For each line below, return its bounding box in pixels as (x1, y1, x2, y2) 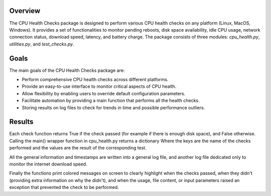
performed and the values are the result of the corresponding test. (9, 145, 147, 151)
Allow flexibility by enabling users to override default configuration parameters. (22, 90, 186, 96)
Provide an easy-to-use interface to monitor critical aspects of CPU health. (22, 83, 177, 90)
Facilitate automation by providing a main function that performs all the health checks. (22, 98, 200, 104)
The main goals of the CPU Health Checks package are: (9, 67, 125, 73)
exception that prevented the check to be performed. (9, 184, 119, 190)
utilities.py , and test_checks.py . (9, 41, 74, 47)
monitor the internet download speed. (9, 161, 87, 167)
